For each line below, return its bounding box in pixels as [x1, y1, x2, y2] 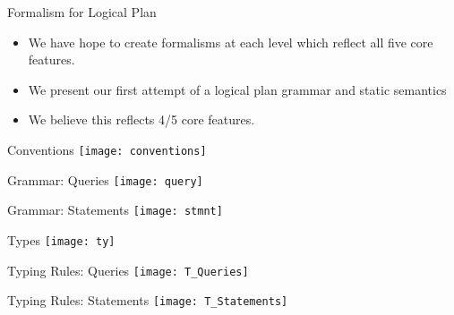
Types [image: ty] [7, 230, 116, 249]
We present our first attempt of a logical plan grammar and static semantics [28, 80, 447, 98]
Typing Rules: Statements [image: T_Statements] [7, 291, 288, 310]
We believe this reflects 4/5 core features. [28, 110, 255, 129]
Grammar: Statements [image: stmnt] [7, 200, 223, 219]
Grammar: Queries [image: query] [7, 170, 203, 189]
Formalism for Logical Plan [7, 3, 157, 21]
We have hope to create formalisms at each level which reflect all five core [28, 32, 433, 51]
